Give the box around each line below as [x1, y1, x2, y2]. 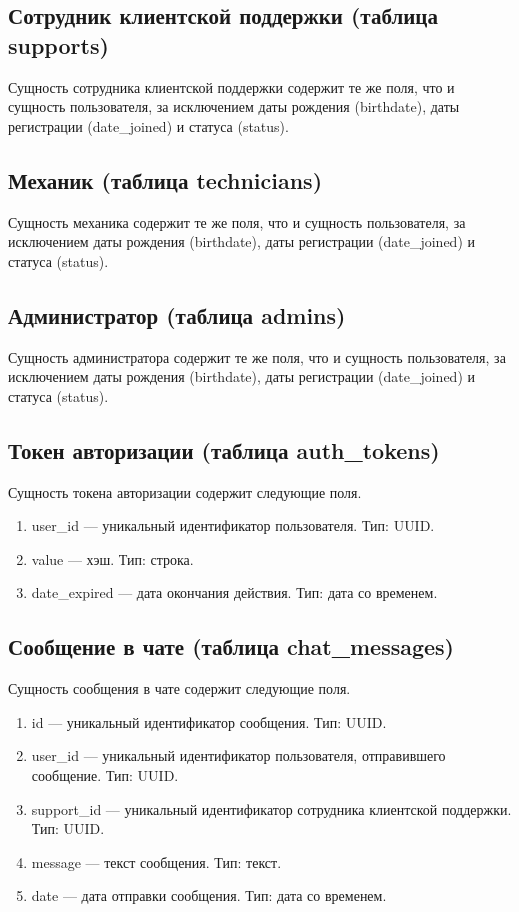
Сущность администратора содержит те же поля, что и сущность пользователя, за [8, 346, 506, 367]
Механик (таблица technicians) [8, 164, 323, 195]
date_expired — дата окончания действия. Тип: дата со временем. [31, 582, 438, 603]
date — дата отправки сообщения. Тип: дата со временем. [31, 885, 387, 906]
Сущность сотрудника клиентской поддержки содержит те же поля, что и [8, 76, 455, 97]
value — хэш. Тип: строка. [31, 548, 194, 569]
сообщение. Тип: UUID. [31, 764, 179, 785]
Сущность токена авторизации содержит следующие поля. [8, 481, 362, 502]
